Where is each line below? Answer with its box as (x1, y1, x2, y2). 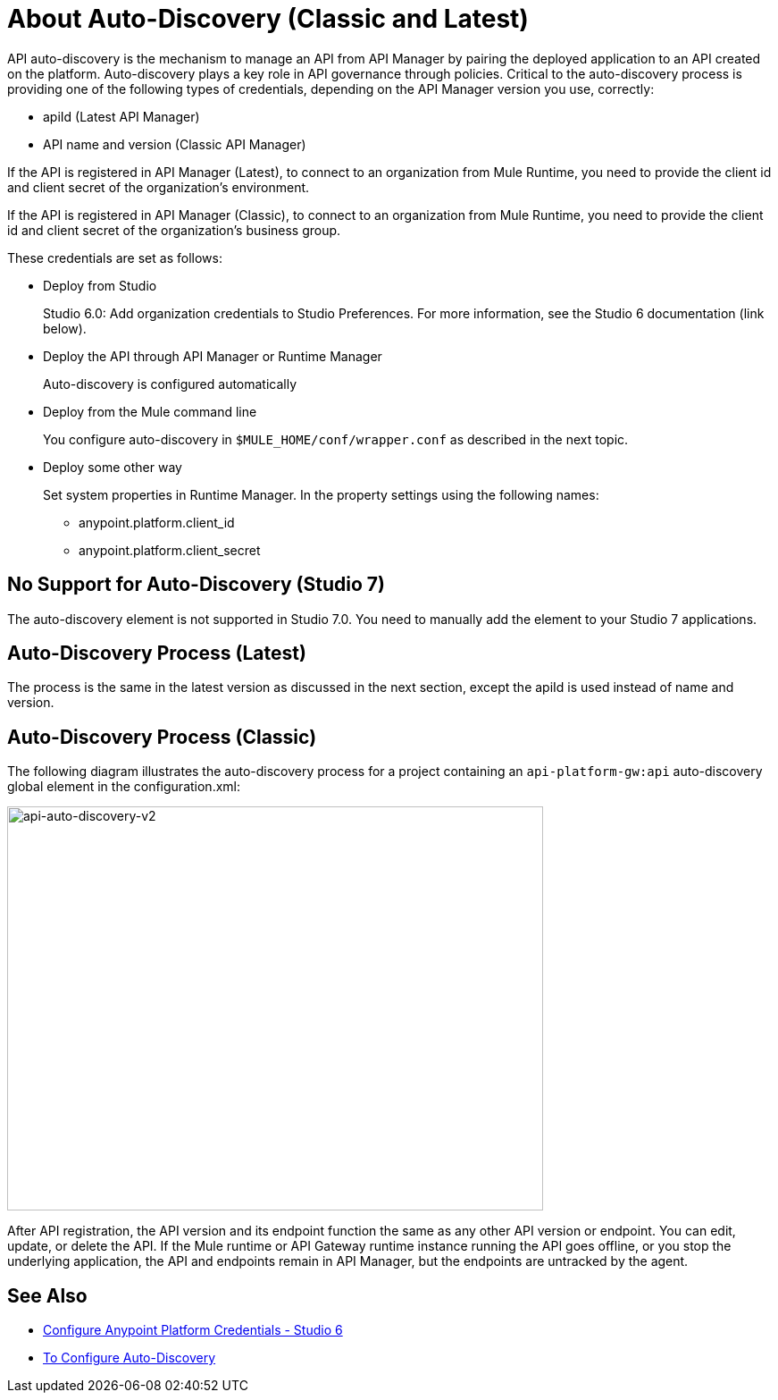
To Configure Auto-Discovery (43, 1350, 216, 1366)
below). (43, 320, 87, 336)
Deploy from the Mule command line (43, 403, 257, 419)
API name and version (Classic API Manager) (43, 136, 306, 152)
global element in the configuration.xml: (7, 779, 240, 795)
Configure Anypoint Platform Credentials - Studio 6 (43, 1322, 343, 1338)
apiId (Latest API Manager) (43, 108, 200, 124)
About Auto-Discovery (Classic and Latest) (7, 4, 529, 34)
